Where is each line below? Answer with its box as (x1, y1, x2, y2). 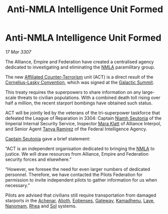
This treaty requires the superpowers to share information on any (5, 89, 141, 95)
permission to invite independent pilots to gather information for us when (5, 176, 157, 183)
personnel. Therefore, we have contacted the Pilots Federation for (5, 171, 143, 177)
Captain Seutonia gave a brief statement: (5, 135, 91, 141)
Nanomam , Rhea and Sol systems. (5, 203, 77, 209)
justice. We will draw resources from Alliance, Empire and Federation (5, 151, 149, 157)
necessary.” (5, 182, 30, 188)
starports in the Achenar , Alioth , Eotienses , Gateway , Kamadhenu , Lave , (5, 197, 155, 203)
